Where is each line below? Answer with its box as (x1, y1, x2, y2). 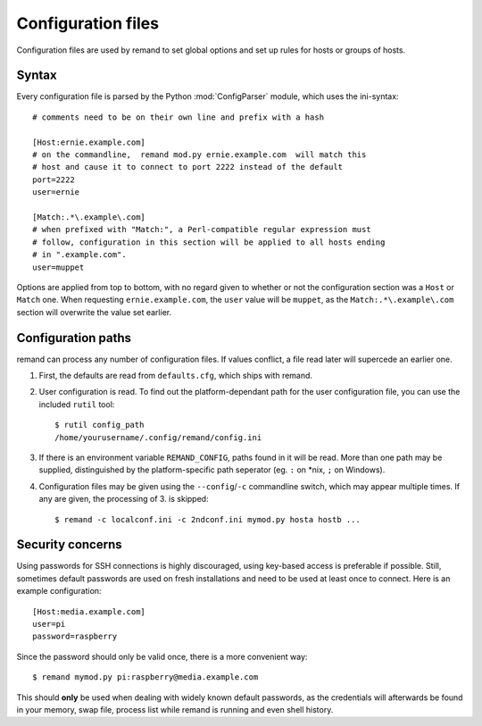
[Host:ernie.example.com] (32, 137, 146, 147)
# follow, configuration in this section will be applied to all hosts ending (32, 237, 386, 247)
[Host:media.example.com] (32, 606, 146, 616)
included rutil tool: (38, 398, 115, 410)
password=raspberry (32, 631, 118, 642)
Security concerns (16, 537, 122, 553)
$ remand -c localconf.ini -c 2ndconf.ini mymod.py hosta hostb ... (54, 514, 361, 524)
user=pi (32, 619, 66, 629)
